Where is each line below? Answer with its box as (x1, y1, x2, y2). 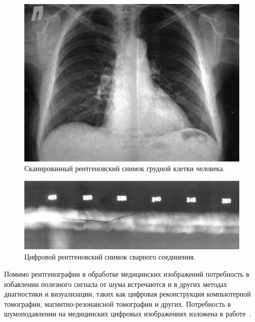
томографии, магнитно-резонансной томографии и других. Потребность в (4, 298, 231, 309)
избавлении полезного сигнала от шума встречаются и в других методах (4, 278, 228, 289)
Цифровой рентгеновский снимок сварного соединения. (24, 251, 196, 262)
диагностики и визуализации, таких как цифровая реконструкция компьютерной (4, 288, 251, 299)
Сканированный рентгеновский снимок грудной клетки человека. (24, 163, 225, 174)
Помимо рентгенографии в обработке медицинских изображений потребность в (4, 268, 249, 279)
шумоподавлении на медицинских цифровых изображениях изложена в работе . (4, 308, 251, 319)
